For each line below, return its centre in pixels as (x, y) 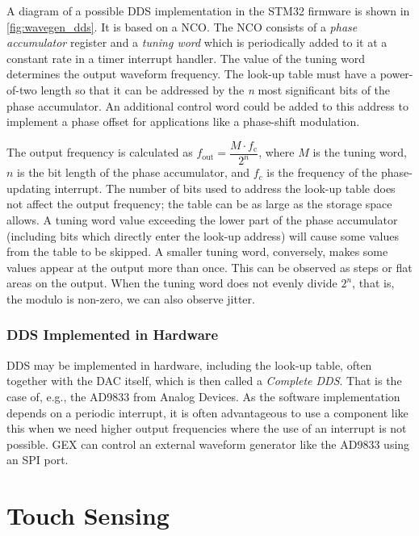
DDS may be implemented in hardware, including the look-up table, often (189, 364)
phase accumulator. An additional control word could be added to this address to (207, 105)
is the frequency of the (322, 172)
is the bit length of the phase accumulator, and (134, 172)
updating (29, 188)
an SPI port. (38, 460)
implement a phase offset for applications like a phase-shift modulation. (183, 121)
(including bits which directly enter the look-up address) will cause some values (203, 235)
